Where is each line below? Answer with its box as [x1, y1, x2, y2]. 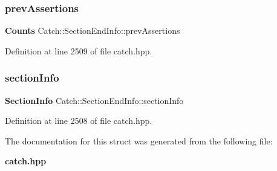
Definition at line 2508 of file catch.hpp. [5, 114, 152, 127]
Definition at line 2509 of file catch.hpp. [5, 44, 152, 57]
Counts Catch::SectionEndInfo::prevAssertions [5, 24, 180, 37]
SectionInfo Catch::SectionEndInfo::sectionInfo [5, 94, 184, 106]
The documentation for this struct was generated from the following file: [5, 134, 273, 147]
